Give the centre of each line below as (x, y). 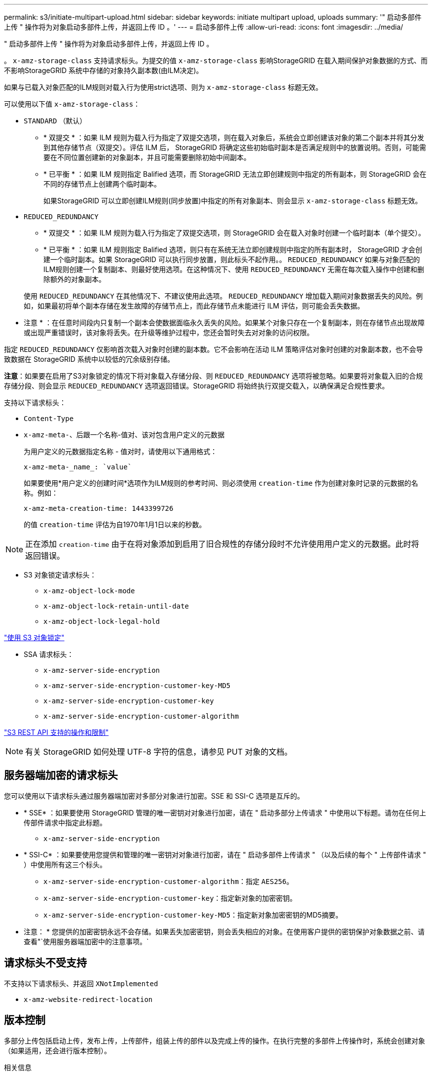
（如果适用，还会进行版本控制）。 (57, 1050)
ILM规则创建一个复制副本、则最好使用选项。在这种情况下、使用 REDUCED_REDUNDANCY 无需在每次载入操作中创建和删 (234, 269)
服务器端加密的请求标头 (61, 775)
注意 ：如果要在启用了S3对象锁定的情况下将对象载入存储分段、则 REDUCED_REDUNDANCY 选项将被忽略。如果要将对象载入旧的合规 (214, 376)
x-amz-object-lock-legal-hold (102, 621)
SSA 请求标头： (49, 654)
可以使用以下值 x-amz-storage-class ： (72, 104)
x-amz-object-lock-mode (89, 591)
